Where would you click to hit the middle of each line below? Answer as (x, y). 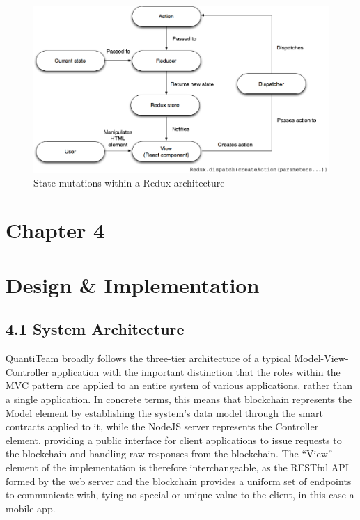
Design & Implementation (133, 284)
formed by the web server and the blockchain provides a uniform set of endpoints (179, 481)
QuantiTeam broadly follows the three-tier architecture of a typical (148, 358)
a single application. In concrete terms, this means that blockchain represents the (179, 399)
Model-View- (321, 358)
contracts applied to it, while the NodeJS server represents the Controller (162, 426)
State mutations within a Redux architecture (129, 182)
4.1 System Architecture (95, 329)
